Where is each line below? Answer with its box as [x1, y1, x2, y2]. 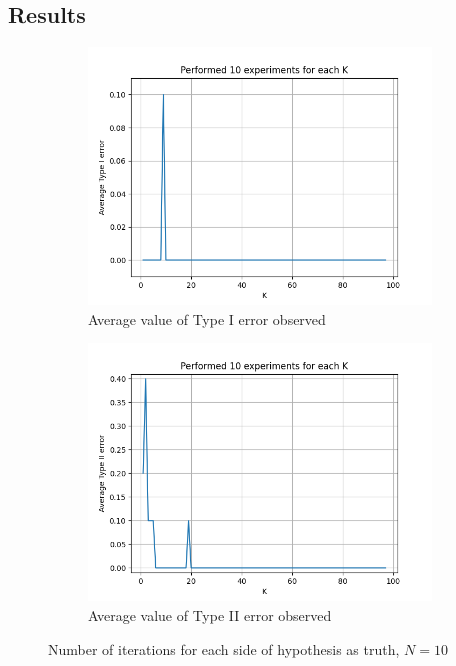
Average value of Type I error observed [88, 308, 326, 329]
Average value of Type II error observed [88, 604, 332, 625]
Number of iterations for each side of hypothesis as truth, [48, 638, 400, 659]
